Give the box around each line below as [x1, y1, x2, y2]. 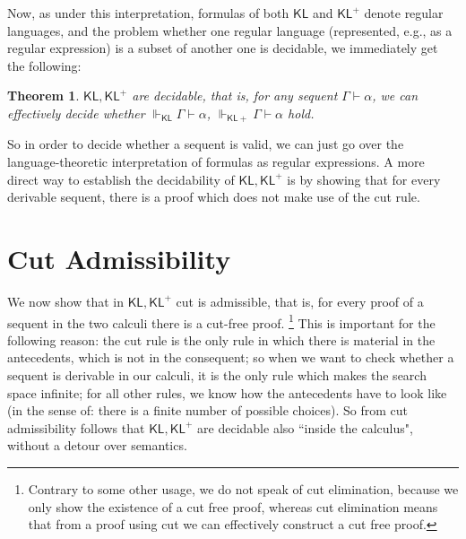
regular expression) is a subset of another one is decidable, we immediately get [7, 39, 438, 57]
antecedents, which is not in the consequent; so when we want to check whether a [7, 348, 454, 367]
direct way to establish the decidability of [7, 170, 235, 188]
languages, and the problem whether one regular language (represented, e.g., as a [7, 21, 453, 39]
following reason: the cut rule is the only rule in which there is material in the [7, 330, 436, 349]
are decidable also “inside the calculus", [197, 418, 413, 437]
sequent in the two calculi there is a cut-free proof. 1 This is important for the [7, 310, 436, 332]
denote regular [364, 4, 444, 22]
